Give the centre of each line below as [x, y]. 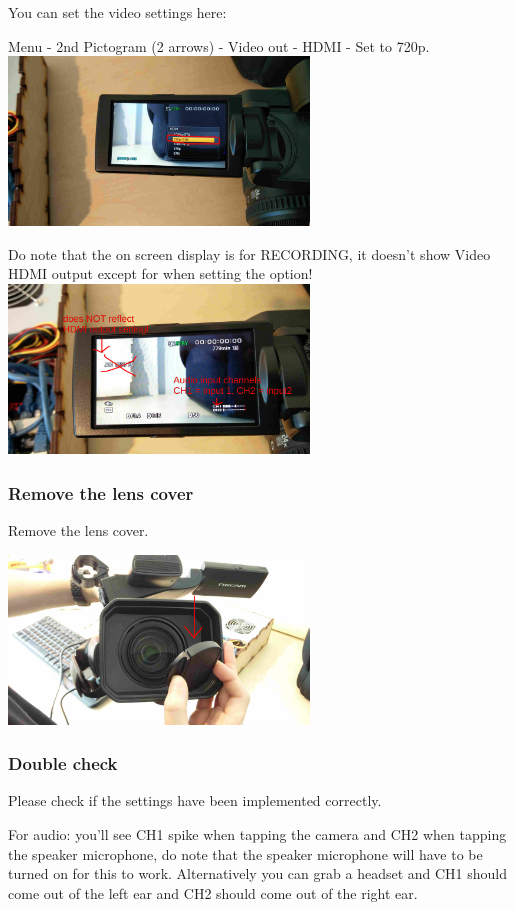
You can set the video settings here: [117, 12]
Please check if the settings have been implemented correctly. [195, 800]
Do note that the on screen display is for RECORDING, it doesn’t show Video [249, 253]
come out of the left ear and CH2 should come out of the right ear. [213, 892]
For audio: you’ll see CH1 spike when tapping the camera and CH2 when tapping [257, 833]
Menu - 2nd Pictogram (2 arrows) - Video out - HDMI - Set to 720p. [219, 45]
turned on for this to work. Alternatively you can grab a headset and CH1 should [258, 873]
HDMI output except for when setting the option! [160, 273]
